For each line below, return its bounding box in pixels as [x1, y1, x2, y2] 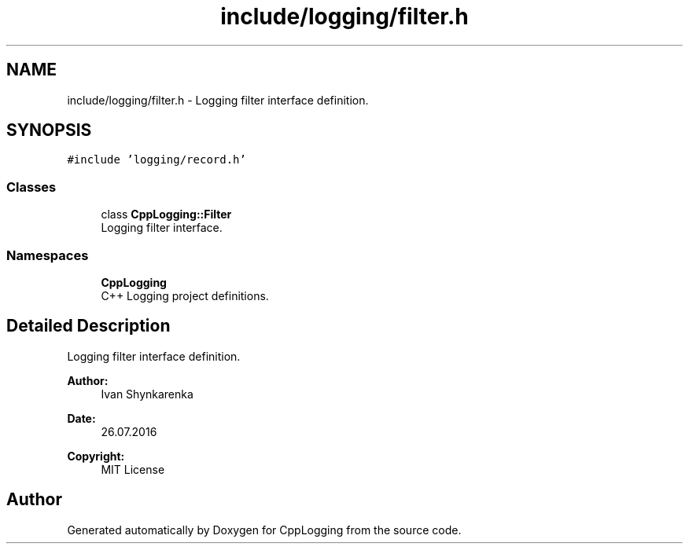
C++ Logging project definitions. [101, 288, 269, 302]
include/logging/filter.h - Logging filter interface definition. [67, 93, 369, 107]
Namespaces [6, 247, 89, 263]
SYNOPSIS [6, 120, 92, 141]
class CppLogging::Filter [101, 207, 232, 222]
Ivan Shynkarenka [101, 387, 193, 401]
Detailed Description [6, 316, 171, 336]
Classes [6, 178, 57, 195]
